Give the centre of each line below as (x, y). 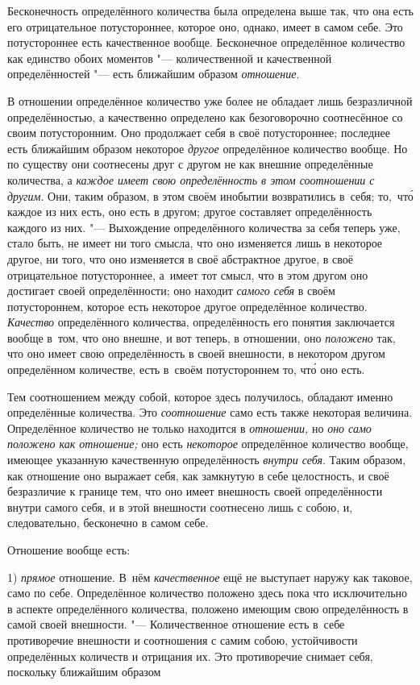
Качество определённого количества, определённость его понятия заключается (201, 322)
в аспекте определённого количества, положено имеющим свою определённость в (208, 608)
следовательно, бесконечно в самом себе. (108, 523)
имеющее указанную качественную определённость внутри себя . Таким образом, (207, 460)
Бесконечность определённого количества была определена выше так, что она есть (210, 10)
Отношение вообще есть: (69, 550)
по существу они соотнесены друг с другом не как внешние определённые (190, 164)
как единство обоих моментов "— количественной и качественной (170, 58)
